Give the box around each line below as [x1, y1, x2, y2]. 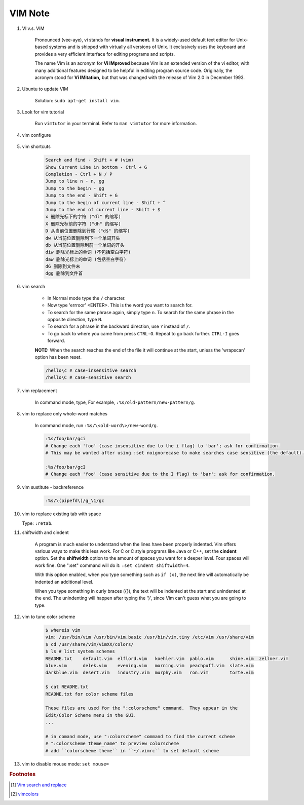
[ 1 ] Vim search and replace [11, 782, 67, 788]
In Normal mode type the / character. [47, 295, 126, 301]
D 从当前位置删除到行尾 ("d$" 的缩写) [45, 228, 130, 234]
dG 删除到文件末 [45, 263, 81, 270]
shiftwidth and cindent [22, 529, 69, 535]
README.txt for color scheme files [45, 691, 134, 697]
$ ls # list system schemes [45, 648, 115, 655]
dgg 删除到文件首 [45, 271, 83, 276]
